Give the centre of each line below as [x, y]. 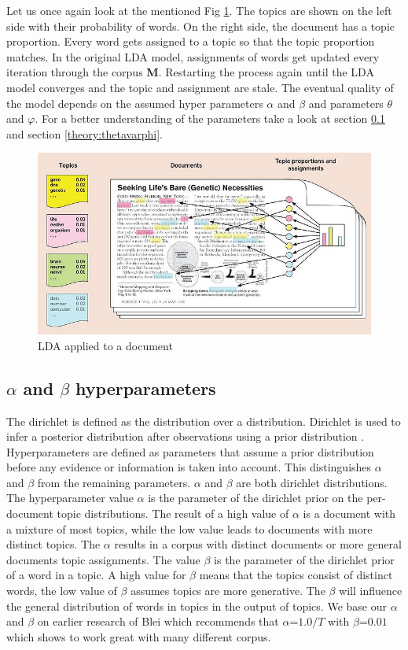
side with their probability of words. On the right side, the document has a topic [200, 26]
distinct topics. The [53, 544]
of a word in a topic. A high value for [96, 575]
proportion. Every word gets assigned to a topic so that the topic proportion [191, 41]
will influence [371, 591]
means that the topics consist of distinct [296, 575]
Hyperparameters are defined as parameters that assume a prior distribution [190, 451]
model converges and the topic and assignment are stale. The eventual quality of [200, 87]
